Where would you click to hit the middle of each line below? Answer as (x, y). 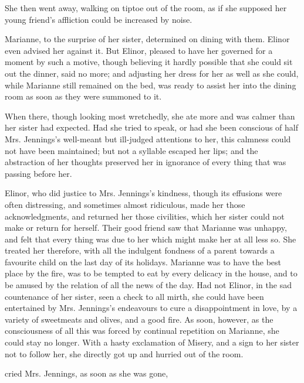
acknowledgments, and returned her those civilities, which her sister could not (145, 216)
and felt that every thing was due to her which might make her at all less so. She (151, 239)
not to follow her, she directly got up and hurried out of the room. (124, 353)
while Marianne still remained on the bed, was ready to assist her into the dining (151, 85)
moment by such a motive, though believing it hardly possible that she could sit (149, 62)
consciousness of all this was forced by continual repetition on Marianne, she (142, 331)
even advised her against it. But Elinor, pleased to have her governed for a (139, 50)
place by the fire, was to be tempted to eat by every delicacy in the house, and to (151, 273)
